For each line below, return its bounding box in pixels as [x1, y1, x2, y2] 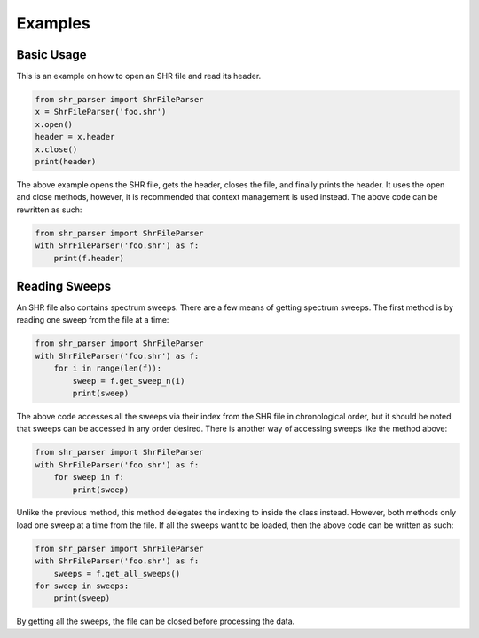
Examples [16, 13, 90, 33]
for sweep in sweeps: [35, 581, 130, 591]
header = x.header [35, 132, 115, 142]
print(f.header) [53, 253, 124, 263]
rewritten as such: [16, 204, 82, 215]
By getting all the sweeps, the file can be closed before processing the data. [16, 616, 295, 626]
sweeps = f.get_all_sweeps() [53, 569, 181, 578]
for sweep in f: [53, 472, 124, 482]
